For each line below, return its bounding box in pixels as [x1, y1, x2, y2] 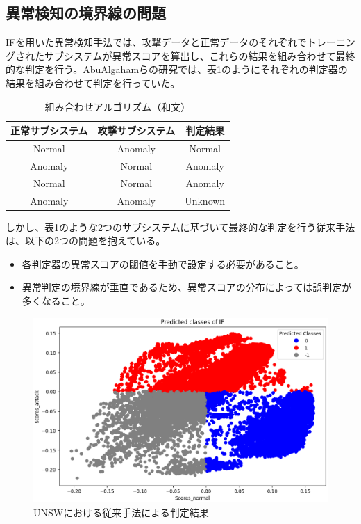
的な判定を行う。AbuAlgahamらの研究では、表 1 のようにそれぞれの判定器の [6, 62, 348, 77]
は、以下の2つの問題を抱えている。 [6, 233, 166, 248]
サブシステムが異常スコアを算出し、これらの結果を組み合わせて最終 [44, 48, 355, 63]
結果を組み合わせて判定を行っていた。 [6, 75, 180, 90]
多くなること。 [22, 294, 90, 308]
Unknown [185, 193, 226, 207]
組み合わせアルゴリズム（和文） [44, 99, 191, 113]
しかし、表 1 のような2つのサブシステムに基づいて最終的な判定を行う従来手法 [6, 219, 355, 234]
